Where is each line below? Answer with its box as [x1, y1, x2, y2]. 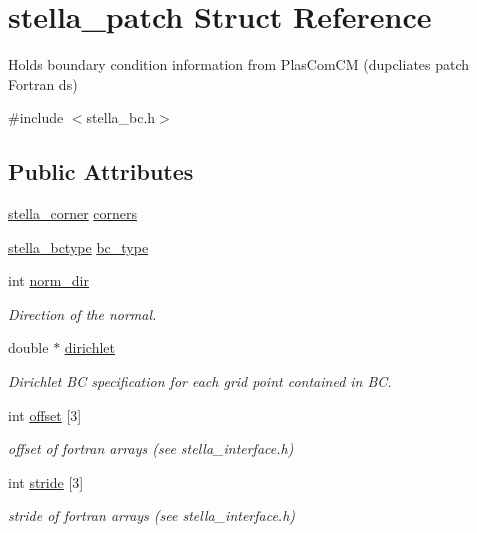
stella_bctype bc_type [8, 236, 149, 257]
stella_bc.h [86, 107, 156, 128]
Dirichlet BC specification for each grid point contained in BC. [8, 371, 392, 392]
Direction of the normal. [8, 303, 157, 324]
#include [8, 107, 64, 128]
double [8, 337, 49, 358]
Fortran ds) [8, 73, 78, 94]
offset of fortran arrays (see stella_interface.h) [8, 438, 294, 459]
